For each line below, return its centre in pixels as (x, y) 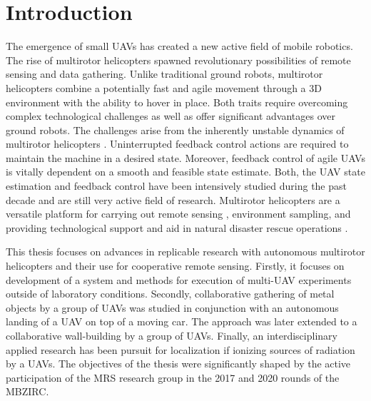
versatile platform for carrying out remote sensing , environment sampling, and (178, 214)
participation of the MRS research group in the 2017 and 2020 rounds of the (173, 377)
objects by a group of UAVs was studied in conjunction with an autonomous (172, 307)
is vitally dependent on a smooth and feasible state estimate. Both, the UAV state (185, 172)
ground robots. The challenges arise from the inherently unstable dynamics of (175, 130)
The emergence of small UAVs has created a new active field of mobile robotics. (179, 46)
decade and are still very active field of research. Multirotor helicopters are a (173, 199)
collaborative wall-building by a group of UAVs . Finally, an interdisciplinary (172, 335)
